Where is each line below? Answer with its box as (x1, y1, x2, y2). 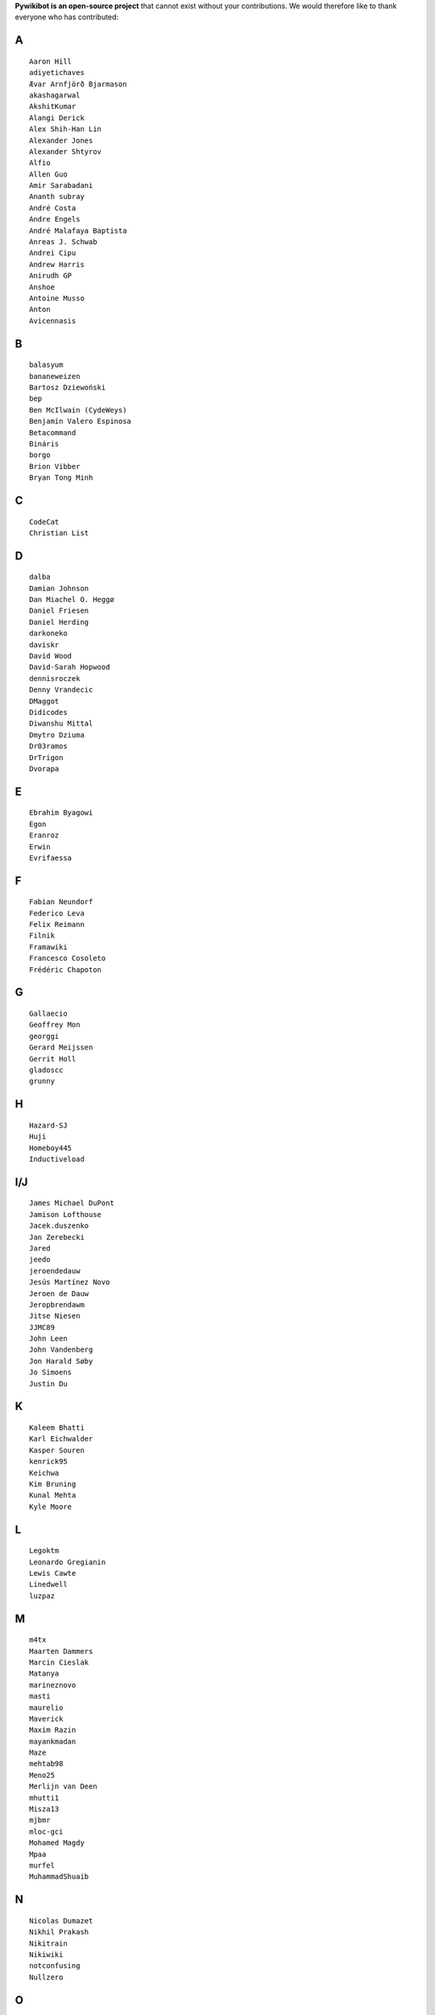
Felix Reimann (29, 920, 85, 929)
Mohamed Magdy (29, 1838, 85, 1847)
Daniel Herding (29, 617, 89, 626)
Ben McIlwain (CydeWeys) (29, 405, 127, 414)
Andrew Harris (29, 260, 85, 269)
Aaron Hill (29, 56, 72, 66)
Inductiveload (29, 1154, 85, 1164)
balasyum (29, 360, 64, 370)
